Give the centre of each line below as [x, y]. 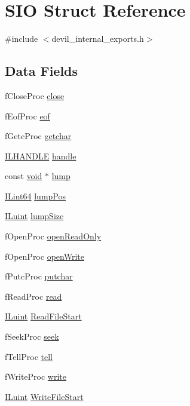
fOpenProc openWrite [45, 256]
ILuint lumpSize [34, 216]
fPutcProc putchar [39, 276]
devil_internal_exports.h [98, 39]
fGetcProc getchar [38, 136]
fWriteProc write [36, 376]
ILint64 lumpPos [35, 196]
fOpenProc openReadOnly [53, 236]
